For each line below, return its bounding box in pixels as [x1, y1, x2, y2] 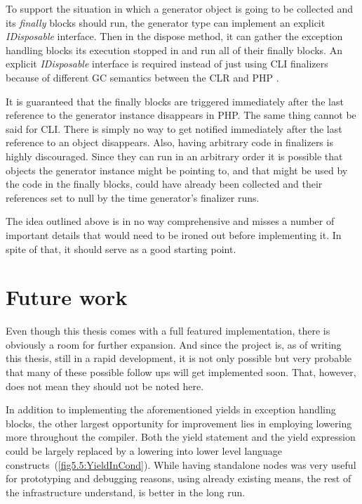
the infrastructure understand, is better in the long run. [6, 484, 246, 499]
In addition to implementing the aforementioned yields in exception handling [6, 402, 336, 417]
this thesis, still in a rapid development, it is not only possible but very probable [6, 351, 352, 366]
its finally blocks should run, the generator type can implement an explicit [6, 15, 326, 30]
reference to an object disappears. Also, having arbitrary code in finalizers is [6, 135, 333, 150]
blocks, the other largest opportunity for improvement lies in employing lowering [6, 415, 352, 430]
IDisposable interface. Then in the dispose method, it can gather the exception [6, 29, 343, 44]
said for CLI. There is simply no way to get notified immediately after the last [6, 121, 342, 136]
